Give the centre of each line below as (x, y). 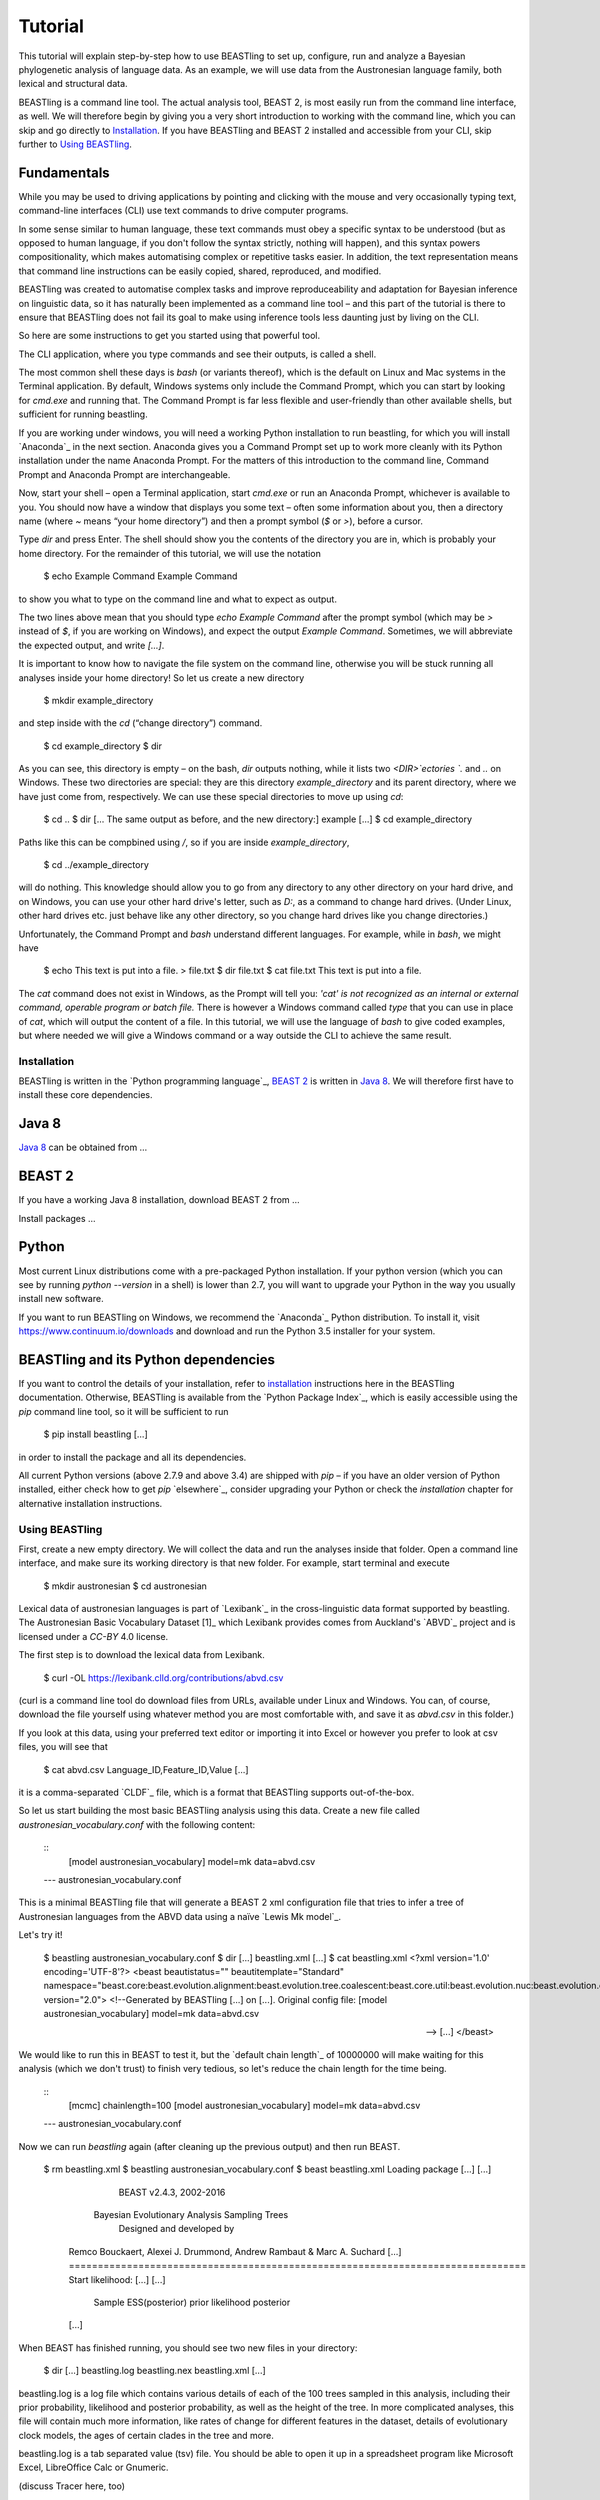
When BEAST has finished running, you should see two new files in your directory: (188, 2347)
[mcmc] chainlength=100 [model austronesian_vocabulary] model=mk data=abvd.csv (244, 2106)
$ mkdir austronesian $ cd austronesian (125, 1586)
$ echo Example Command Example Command (140, 576)
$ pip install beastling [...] (96, 1434)
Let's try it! (41, 1935)
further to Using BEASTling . (75, 144)
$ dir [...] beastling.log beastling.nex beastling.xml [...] (155, 2371)
